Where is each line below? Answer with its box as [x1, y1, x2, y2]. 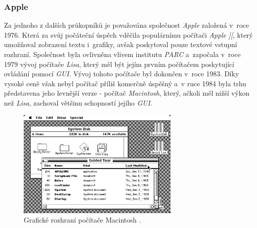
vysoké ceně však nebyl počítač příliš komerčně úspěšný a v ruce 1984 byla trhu [4, 78, 247, 88]
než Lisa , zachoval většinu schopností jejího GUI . [4, 97, 152, 108]
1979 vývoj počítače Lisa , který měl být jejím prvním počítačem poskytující [4, 58, 234, 69]
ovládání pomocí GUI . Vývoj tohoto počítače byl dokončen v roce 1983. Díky [4, 68, 239, 79]
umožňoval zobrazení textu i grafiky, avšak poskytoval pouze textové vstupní [4, 39, 237, 50]
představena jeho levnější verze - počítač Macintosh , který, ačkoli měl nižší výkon [4, 88, 250, 98]
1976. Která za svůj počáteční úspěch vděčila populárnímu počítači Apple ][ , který [4, 29, 253, 40]
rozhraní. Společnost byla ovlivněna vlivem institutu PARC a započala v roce [4, 49, 241, 59]
